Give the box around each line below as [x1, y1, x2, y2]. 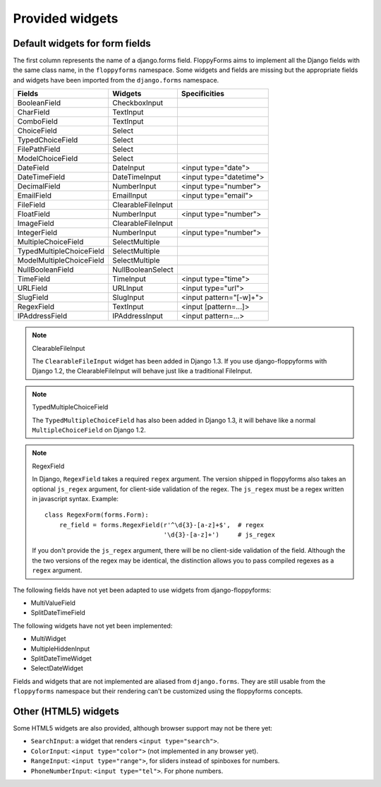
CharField [17, 107, 50, 117]
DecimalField [17, 181, 61, 191]
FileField [17, 200, 46, 210]
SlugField [17, 293, 49, 303]
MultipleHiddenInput [30, 644, 90, 653]
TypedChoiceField [17, 135, 78, 145]
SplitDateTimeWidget [30, 654, 92, 663]
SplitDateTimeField [30, 608, 86, 617]
